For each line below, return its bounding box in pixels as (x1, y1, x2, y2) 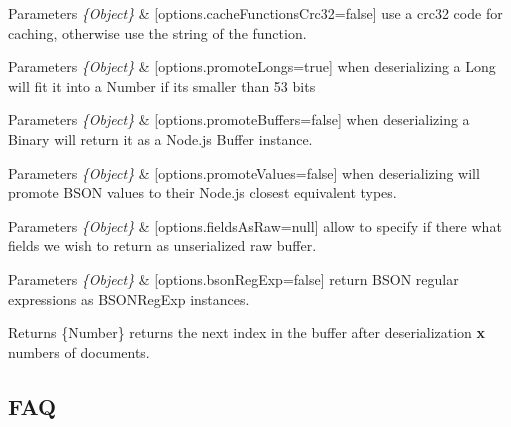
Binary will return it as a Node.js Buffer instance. (8, 128, 313, 149)
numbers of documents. (8, 341, 150, 362)
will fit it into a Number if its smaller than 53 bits (8, 75, 316, 96)
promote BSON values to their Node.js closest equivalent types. (8, 182, 397, 203)
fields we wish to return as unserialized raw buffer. (8, 235, 317, 256)
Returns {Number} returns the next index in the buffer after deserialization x (8, 322, 486, 343)
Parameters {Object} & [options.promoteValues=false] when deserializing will (8, 162, 480, 183)
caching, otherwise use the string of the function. (8, 22, 307, 43)
